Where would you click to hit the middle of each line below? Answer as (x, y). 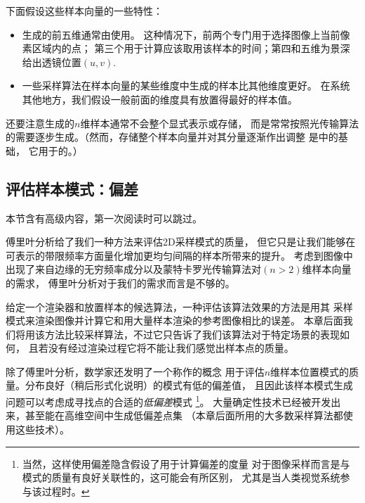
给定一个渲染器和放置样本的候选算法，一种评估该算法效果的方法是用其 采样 (179, 306)
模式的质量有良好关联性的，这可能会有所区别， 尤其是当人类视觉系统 (181, 477)
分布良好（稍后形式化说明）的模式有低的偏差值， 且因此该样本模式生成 (189, 385)
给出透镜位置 (52, 62)
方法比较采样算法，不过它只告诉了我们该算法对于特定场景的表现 (192, 334)
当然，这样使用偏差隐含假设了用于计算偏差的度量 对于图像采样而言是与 (186, 463)
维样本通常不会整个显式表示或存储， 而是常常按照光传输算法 (220, 123)
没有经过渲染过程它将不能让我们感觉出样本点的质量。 (171, 348)
